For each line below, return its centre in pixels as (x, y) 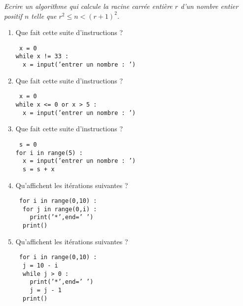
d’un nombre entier (209, 6)
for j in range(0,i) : (60, 209)
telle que (44, 16)
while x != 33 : (42, 57)
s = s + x (39, 169)
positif (13, 16)
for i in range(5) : (49, 153)
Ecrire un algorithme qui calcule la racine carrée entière (88, 6)
